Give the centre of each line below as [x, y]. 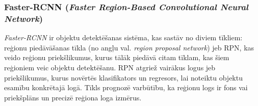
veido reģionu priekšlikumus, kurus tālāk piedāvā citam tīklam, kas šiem [117, 57]
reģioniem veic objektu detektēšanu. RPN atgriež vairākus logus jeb [110, 67]
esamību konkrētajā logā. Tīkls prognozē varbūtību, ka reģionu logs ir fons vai [126, 87]
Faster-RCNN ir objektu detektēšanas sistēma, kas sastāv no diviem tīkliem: [123, 37]
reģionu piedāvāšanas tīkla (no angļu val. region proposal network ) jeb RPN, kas [129, 47]
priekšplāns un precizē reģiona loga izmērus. [73, 97]
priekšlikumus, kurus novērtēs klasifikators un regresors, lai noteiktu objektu [123, 77]
